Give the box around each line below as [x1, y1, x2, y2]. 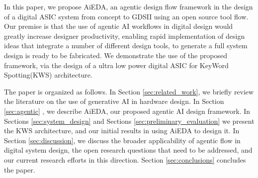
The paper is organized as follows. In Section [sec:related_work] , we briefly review [4, 86, 254, 96]
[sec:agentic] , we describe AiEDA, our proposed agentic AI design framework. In [4, 105, 251, 116]
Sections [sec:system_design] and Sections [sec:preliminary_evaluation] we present [4, 115, 255, 126]
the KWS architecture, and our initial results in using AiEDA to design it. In [4, 125, 240, 136]
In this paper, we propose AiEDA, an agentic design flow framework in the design [4, 1, 253, 11]
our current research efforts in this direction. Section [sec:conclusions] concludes [4, 154, 246, 165]
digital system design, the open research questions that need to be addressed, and [4, 145, 253, 155]
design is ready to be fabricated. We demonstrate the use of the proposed [4, 50, 227, 60]
